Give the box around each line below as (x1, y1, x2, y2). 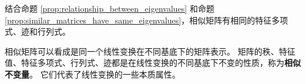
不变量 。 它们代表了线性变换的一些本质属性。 (5, 68, 180, 80)
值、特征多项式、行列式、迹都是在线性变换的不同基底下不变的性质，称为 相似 (5, 56, 301, 69)
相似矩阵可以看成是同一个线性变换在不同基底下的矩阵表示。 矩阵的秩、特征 (5, 45, 295, 57)
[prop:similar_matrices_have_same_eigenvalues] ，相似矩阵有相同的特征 (5, 14, 272, 26)
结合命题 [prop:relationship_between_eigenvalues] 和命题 (5, 2, 214, 14)
